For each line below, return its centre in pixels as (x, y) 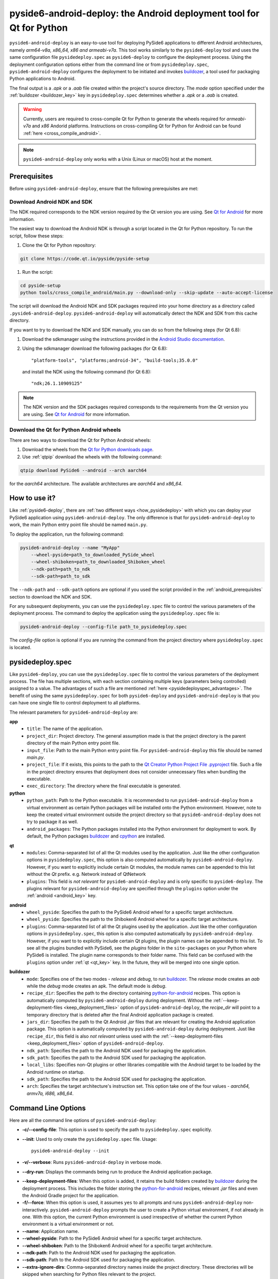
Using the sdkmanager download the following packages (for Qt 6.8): (95, 348)
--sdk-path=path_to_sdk (60, 576)
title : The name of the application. (65, 729)
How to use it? (32, 498)
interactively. (36, 1209)
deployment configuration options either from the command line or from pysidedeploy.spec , (109, 64)
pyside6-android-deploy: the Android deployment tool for (134, 13)
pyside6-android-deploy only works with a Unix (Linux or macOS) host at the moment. (118, 159)
